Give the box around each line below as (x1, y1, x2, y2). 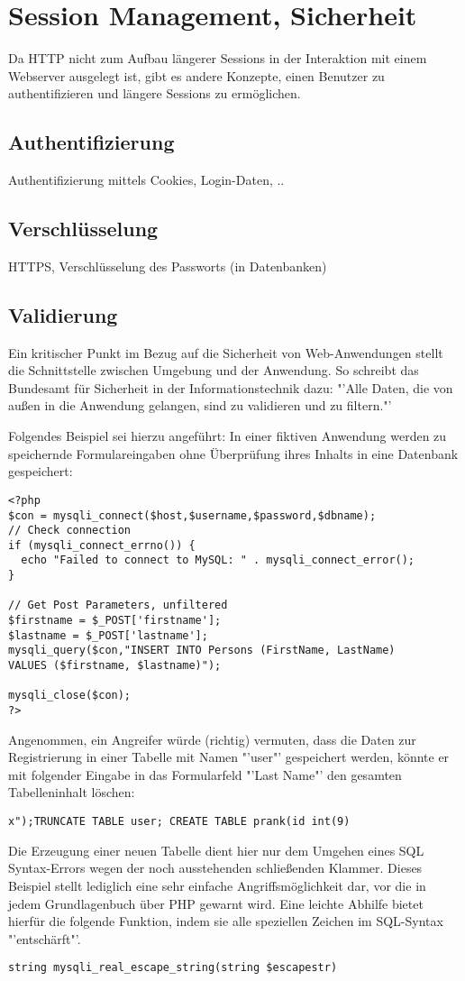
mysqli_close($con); (8, 689, 132, 702)
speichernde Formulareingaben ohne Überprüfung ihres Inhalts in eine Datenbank (8, 444, 459, 463)
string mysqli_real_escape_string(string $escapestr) (8, 961, 338, 975)
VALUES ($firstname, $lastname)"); (8, 659, 222, 673)
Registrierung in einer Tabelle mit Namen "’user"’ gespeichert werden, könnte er (8, 747, 450, 766)
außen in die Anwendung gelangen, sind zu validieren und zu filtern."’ (8, 396, 392, 415)
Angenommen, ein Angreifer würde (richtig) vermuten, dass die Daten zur (8, 729, 416, 748)
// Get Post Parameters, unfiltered (8, 599, 228, 612)
